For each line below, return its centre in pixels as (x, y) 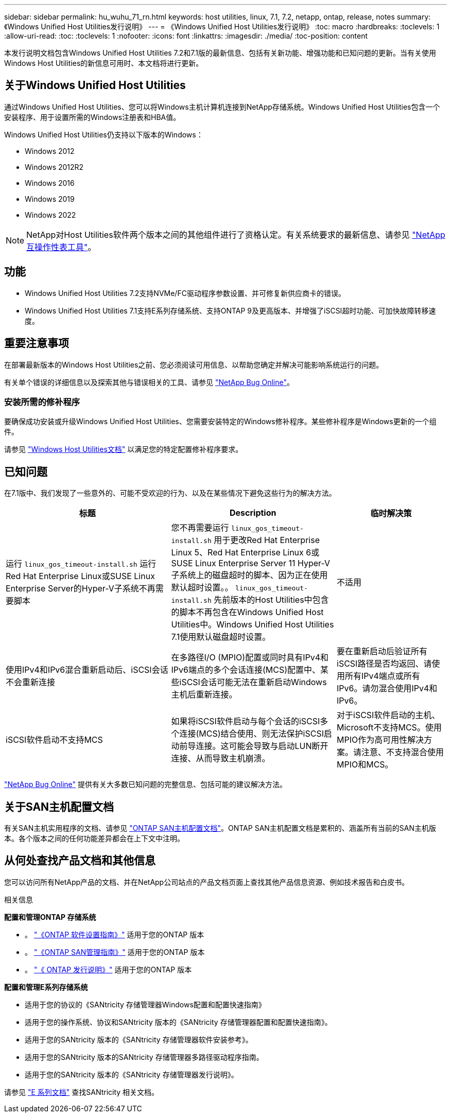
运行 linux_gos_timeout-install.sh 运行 (81, 564)
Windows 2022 (50, 215)
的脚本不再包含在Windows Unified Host (247, 612)
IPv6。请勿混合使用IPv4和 (387, 688)
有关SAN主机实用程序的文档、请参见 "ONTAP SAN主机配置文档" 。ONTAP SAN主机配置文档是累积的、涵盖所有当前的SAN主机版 (220, 828)
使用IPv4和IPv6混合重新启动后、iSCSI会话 (87, 670)
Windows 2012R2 (54, 167)
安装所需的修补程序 (42, 402)
